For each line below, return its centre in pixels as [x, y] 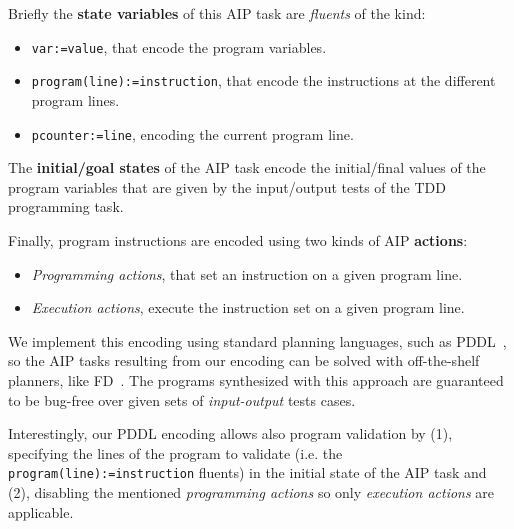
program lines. [75, 99]
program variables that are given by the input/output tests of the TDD [227, 186]
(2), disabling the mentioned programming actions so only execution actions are [251, 491]
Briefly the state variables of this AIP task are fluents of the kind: [217, 13]
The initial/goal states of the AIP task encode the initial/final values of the [247, 167]
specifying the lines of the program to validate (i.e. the [175, 452]
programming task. [66, 206]
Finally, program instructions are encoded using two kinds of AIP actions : [238, 239]
